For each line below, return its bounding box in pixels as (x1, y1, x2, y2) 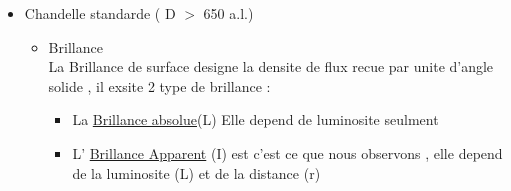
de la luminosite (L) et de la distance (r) (72, 162, 321, 183)
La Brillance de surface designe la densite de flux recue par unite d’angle (48, 56, 494, 77)
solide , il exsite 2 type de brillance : (48, 75, 271, 96)
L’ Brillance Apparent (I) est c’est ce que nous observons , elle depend (72, 142, 503, 163)
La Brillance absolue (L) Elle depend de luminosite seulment (72, 109, 439, 130)
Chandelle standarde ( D (24, 3, 176, 23)
